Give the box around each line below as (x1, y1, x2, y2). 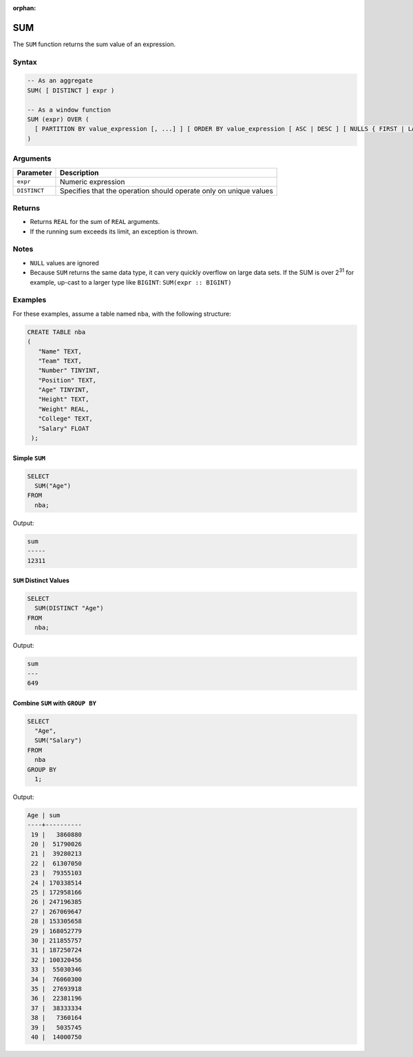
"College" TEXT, (38, 415, 93, 423)
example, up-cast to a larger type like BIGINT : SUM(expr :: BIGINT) (30, 278, 232, 286)
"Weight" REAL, (38, 405, 89, 413)
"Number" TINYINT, (38, 367, 100, 375)
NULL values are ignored (30, 258, 99, 267)
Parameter (17, 167, 52, 177)
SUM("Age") (34, 482, 72, 489)
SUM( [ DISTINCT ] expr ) (27, 86, 115, 94)
